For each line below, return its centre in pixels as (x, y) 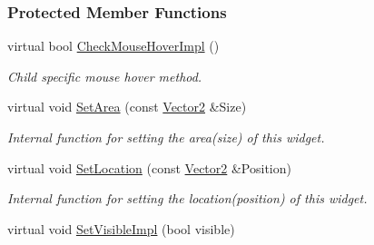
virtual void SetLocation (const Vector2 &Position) (149, 167)
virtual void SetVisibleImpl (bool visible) (121, 228)
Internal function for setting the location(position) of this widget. (187, 198)
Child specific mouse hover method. (105, 76)
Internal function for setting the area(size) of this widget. (166, 137)
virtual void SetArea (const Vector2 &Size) (127, 107)
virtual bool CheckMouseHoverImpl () (113, 46)
